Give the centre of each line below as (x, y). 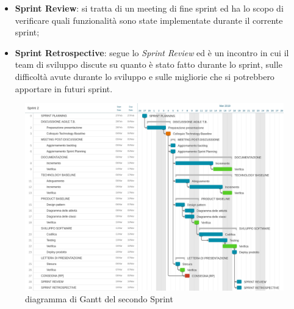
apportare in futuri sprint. (64, 88)
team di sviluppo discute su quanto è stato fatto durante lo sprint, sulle (149, 64)
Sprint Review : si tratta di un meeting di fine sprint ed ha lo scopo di (149, 8)
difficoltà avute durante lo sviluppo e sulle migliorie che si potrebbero (145, 76)
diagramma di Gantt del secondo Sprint (99, 299)
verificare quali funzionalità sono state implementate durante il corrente (149, 20)
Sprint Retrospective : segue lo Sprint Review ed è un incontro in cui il (152, 52)
